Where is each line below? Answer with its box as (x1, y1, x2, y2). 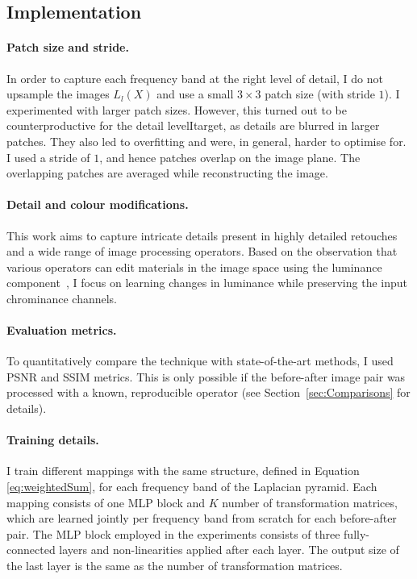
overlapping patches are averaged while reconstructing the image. (6, 165, 328, 181)
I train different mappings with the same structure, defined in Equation (6, 462, 360, 479)
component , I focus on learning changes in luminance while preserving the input (6, 274, 407, 291)
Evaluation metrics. (6, 322, 117, 339)
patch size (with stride (265, 85, 375, 102)
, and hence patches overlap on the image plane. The (99, 148, 361, 165)
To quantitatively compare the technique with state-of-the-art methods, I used (6, 352, 394, 369)
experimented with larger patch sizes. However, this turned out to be (6, 101, 347, 118)
